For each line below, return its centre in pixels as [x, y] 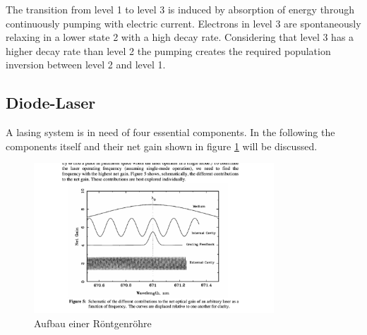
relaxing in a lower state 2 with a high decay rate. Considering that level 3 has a [180, 37]
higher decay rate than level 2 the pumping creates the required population [168, 50]
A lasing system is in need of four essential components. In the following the [170, 132]
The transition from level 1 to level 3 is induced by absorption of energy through [180, 9]
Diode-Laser [51, 103]
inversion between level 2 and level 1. [86, 65]
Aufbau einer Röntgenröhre [93, 323]
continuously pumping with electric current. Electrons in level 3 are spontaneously [183, 23]
